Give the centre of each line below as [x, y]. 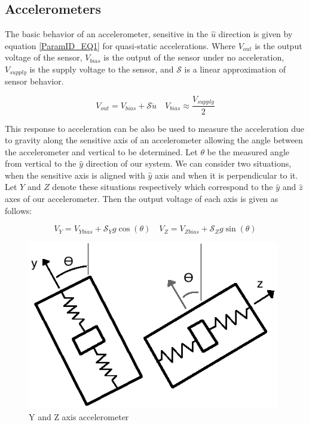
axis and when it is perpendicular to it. [227, 175]
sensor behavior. [34, 81]
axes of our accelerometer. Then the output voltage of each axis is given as [142, 199]
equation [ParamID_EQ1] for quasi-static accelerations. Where [120, 45]
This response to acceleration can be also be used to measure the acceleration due [155, 128]
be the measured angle [248, 151]
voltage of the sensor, [44, 57]
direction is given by [256, 34]
